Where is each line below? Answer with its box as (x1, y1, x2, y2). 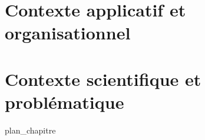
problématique (5, 89, 124, 114)
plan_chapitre (5, 124, 56, 136)
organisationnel (5, 21, 131, 45)
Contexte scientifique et (5, 66, 201, 91)
